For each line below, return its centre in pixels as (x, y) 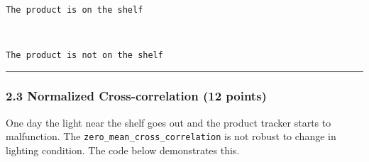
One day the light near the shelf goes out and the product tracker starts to (169, 122)
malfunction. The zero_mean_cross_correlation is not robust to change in (171, 136)
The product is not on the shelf (84, 55)
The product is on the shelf (75, 10)
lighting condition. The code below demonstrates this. (123, 150)
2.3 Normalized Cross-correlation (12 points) (136, 96)
